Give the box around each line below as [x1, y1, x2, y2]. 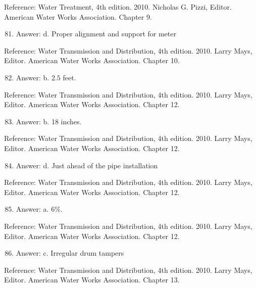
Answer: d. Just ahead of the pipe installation [16, 160, 158, 170]
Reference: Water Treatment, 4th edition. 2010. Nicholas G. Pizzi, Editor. [4, 2, 232, 12]
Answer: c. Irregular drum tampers [16, 248, 124, 258]
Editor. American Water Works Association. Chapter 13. [4, 274, 180, 285]
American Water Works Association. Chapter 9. [4, 11, 152, 22]
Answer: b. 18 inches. [16, 116, 82, 126]
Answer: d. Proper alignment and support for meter [16, 28, 176, 39]
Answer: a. [16, 204, 49, 214]
